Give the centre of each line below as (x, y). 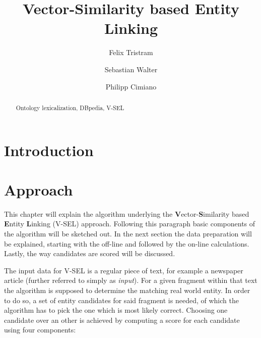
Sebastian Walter (131, 69)
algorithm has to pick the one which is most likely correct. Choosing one (116, 310)
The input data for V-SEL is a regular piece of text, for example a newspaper (124, 270)
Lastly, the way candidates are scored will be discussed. (90, 253)
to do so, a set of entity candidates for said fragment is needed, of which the (121, 300)
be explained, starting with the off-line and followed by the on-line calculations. (127, 243)
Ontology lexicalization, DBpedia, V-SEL (70, 107)
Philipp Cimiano (131, 86)
